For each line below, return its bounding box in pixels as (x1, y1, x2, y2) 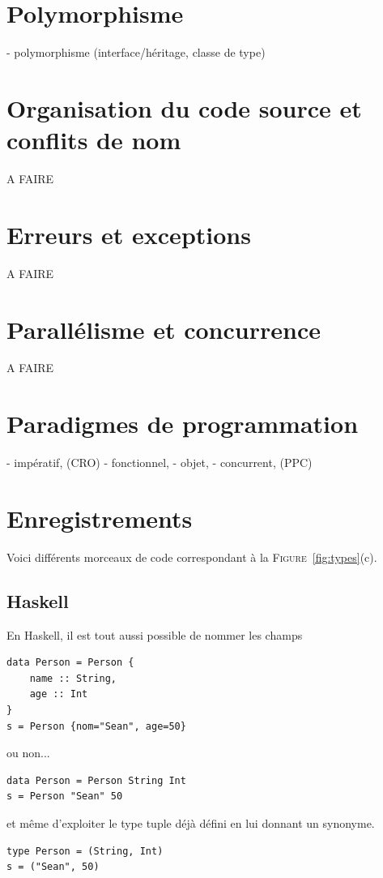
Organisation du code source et (6, 91, 362, 124)
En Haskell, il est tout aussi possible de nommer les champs (6, 626, 303, 643)
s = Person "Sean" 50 (6, 790, 123, 803)
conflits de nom (6, 123, 181, 156)
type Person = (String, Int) (6, 845, 164, 857)
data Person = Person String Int (6, 774, 186, 786)
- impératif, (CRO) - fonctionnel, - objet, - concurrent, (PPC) (6, 454, 313, 471)
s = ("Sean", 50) (6, 861, 100, 873)
